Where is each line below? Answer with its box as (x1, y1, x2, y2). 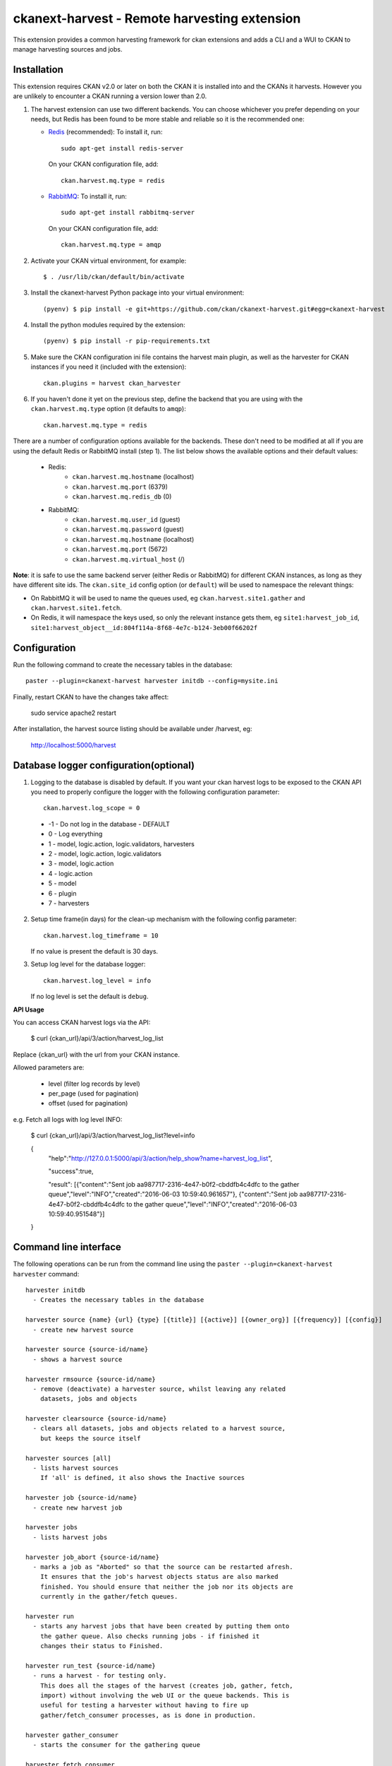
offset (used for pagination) (48, 1099, 128, 1108)
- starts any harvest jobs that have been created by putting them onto (32, 1622, 290, 1630)
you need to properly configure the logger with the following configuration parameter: (30, 788, 280, 796)
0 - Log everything (48, 830, 103, 838)
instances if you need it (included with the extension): (30, 362, 187, 371)
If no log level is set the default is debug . (30, 992, 149, 1001)
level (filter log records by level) (48, 1079, 140, 1088)
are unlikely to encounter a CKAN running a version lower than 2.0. (13, 92, 207, 100)
